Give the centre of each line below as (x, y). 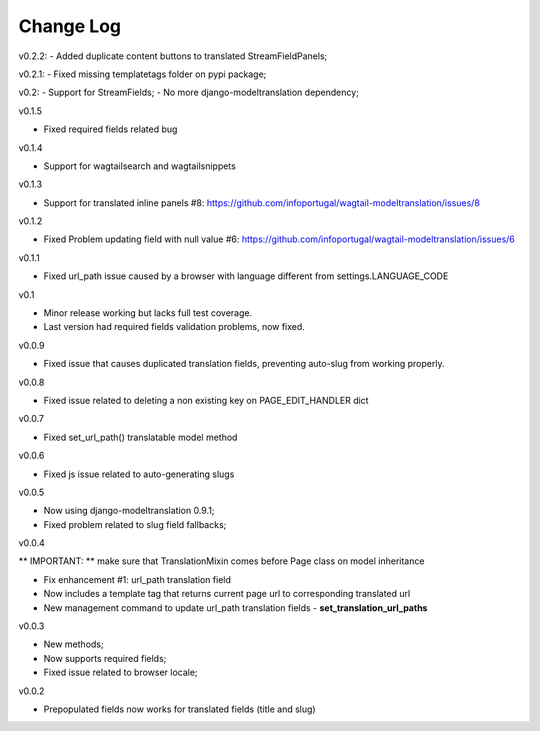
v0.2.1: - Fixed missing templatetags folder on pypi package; (142, 74)
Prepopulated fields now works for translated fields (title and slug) (179, 709)
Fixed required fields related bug (110, 129)
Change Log (70, 26)
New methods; (73, 644)
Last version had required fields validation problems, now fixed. (174, 327)
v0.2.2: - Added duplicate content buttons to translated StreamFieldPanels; (173, 56)
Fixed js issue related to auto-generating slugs (139, 474)
